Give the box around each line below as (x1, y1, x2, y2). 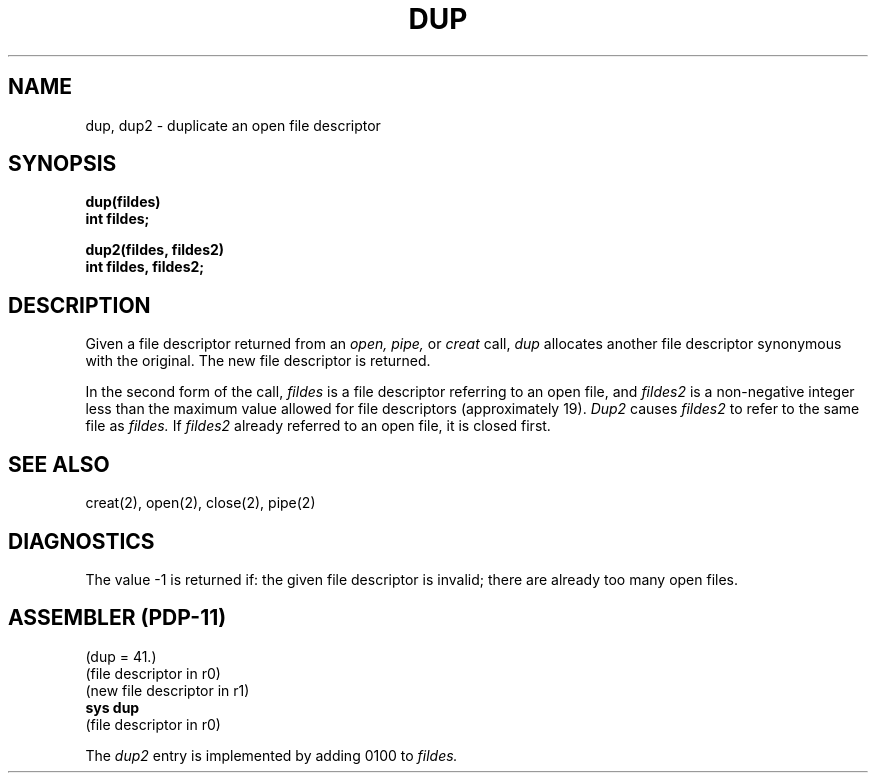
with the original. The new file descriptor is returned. (85, 352, 431, 370)
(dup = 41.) (85, 647, 157, 665)
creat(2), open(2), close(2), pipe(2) (85, 494, 316, 512)
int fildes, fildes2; (85, 258, 205, 276)
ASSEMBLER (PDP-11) (8, 605, 227, 631)
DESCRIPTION (8, 292, 151, 318)
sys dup (85, 698, 140, 716)
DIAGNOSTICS (8, 528, 155, 554)
